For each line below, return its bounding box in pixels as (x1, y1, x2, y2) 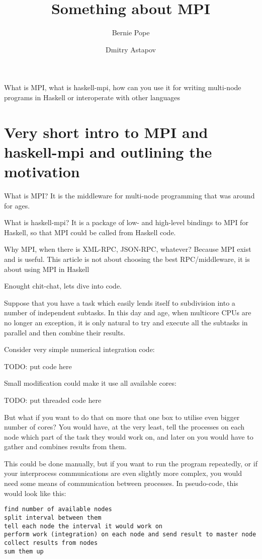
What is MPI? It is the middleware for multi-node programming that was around (4, 190, 255, 200)
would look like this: (4, 487, 66, 498)
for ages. (4, 200, 30, 211)
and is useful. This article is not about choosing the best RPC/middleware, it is (4, 253, 250, 264)
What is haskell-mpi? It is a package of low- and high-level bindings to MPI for (4, 217, 248, 228)
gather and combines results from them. (4, 441, 127, 452)
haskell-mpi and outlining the (4, 141, 212, 162)
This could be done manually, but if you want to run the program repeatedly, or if (4, 458, 257, 468)
